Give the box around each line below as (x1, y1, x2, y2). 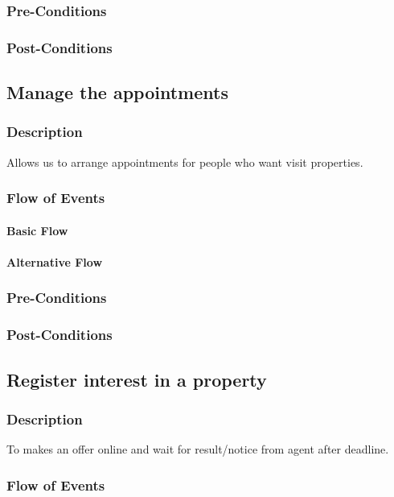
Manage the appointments (6, 80, 228, 105)
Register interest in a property (6, 367, 267, 391)
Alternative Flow (6, 253, 103, 270)
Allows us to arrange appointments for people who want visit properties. (6, 153, 363, 170)
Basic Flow (6, 222, 68, 238)
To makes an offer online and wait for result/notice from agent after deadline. (6, 441, 389, 458)
